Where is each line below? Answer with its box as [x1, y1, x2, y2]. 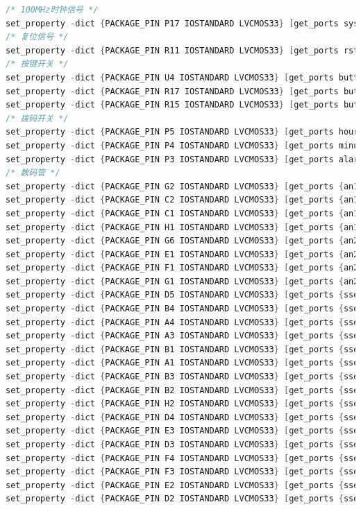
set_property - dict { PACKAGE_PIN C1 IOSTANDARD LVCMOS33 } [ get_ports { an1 [6, 208, 359, 218]
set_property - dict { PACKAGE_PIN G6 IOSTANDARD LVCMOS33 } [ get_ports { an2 [6, 236, 359, 246]
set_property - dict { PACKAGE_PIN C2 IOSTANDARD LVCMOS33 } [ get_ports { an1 [6, 195, 359, 205]
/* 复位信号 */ [6, 32, 69, 42]
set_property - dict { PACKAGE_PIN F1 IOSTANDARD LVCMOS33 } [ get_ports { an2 [6, 263, 359, 273]
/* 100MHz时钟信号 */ [6, 5, 99, 15]
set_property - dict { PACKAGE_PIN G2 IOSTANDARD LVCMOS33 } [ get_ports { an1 [6, 181, 359, 191]
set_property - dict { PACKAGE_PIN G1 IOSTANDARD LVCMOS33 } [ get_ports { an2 [6, 276, 359, 286]
